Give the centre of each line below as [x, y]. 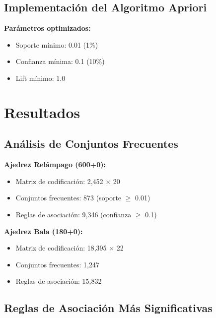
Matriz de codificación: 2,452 [59, 181]
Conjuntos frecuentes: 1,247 [57, 264]
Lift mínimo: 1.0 [40, 78]
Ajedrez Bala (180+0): [43, 231]
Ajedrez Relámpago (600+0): [55, 164]
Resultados [42, 112]
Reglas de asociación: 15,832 [59, 281]
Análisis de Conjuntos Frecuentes [91, 144]
